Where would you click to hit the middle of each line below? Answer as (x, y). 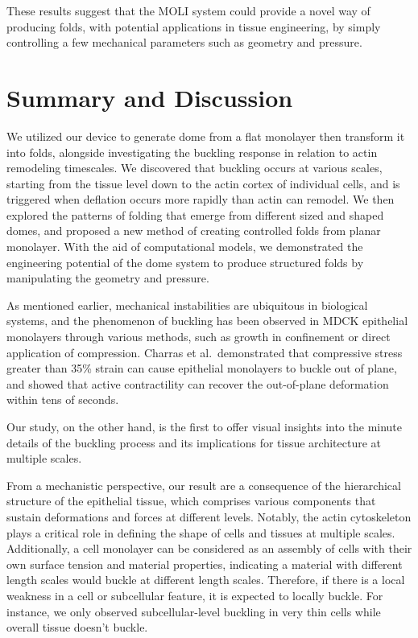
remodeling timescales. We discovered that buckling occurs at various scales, (195, 168)
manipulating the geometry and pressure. (108, 278)
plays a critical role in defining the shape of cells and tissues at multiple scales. (201, 532)
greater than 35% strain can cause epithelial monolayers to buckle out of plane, (202, 368)
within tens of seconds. (63, 399)
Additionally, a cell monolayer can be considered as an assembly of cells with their (209, 548)
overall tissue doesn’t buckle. (77, 627)
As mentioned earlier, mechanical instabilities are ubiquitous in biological (187, 305)
